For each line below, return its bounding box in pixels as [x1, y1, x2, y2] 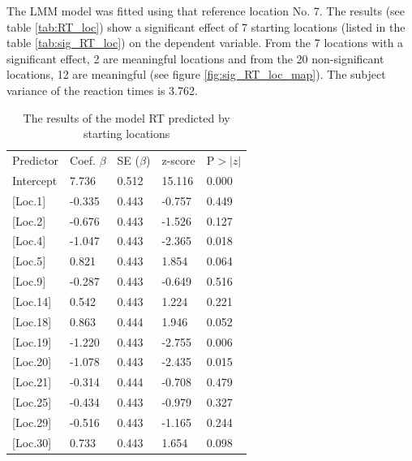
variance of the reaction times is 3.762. [6, 81, 198, 98]
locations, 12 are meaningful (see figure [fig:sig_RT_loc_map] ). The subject [6, 66, 386, 83]
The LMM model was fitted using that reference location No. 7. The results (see [6, 2, 406, 19]
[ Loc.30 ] [12, 433, 52, 450]
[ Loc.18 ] [12, 312, 52, 330]
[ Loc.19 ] [12, 333, 52, 350]
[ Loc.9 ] [12, 273, 46, 290]
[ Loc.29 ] [12, 413, 52, 430]
